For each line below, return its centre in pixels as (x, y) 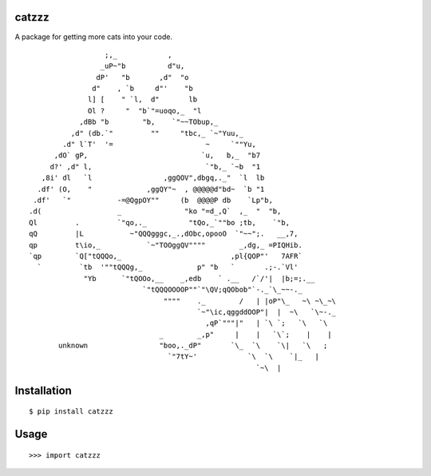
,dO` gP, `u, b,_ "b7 (157, 155)
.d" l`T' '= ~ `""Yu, (160, 145)
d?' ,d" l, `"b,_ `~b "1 (155, 167)
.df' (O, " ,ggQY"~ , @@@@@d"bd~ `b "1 (151, 189)
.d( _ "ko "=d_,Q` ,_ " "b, (155, 211)
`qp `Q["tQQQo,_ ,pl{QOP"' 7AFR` (166, 256)
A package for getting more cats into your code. (94, 37)
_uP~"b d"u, (142, 66)
